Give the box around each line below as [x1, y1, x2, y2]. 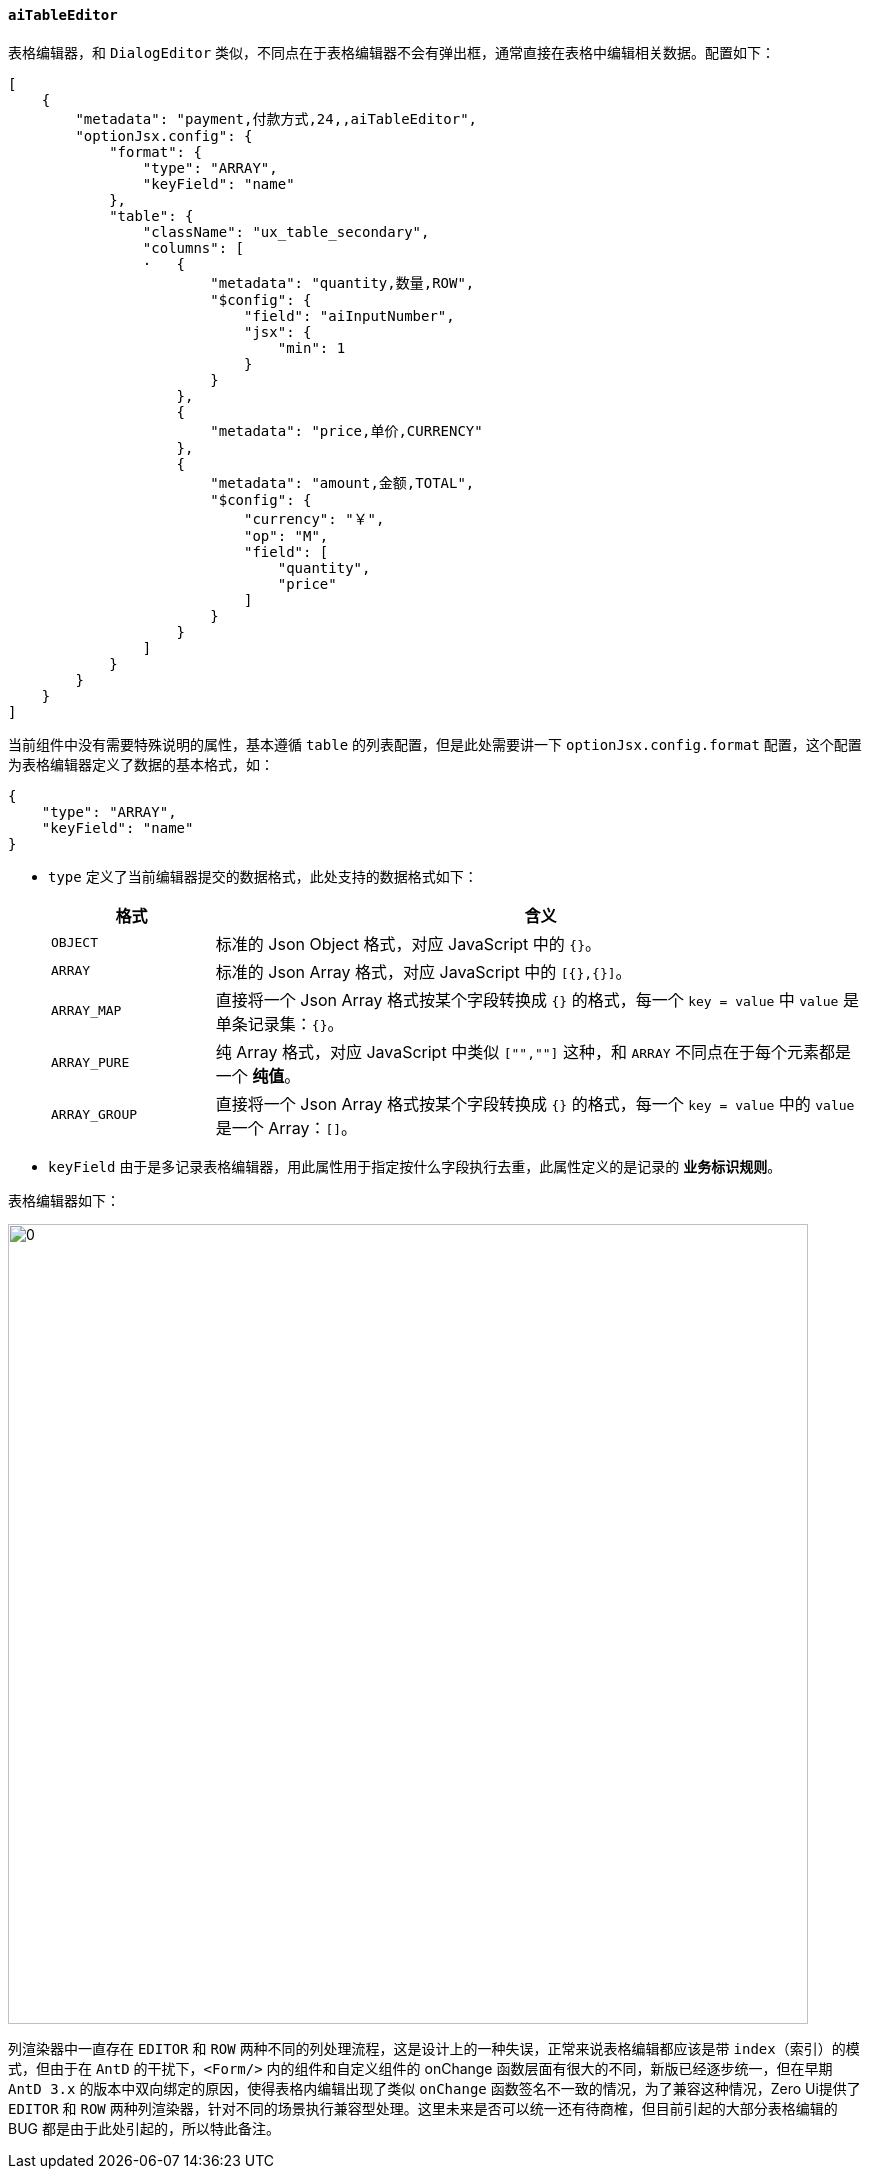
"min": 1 [277, 339, 346, 356]
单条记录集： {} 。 [215, 1013, 344, 1034]
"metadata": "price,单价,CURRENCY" [210, 422, 483, 439]
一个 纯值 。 [215, 1065, 301, 1086]
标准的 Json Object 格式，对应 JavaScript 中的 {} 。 [215, 933, 601, 954]
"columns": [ [142, 239, 245, 256]
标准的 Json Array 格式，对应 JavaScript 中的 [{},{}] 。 [215, 961, 632, 982]
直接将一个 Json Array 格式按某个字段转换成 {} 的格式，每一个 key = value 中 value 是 [215, 989, 859, 1010]
